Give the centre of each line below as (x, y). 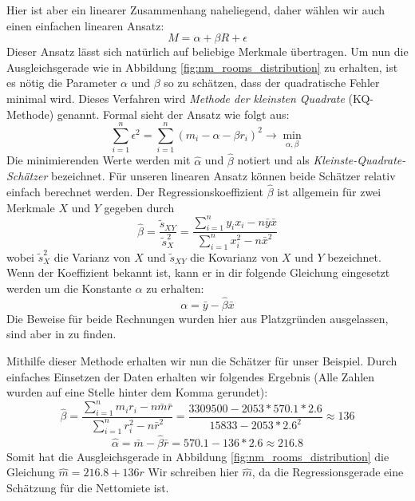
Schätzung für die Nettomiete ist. (88, 487)
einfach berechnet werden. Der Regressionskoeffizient (135, 191)
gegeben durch (139, 207)
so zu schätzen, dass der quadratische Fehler (272, 83)
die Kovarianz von (234, 256)
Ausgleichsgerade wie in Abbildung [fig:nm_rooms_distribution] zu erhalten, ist (202, 67)
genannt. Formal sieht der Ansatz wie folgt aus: (173, 114)
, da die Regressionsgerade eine (328, 472)
